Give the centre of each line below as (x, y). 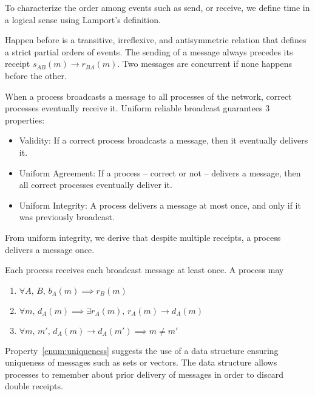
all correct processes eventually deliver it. (96, 185)
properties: (25, 120)
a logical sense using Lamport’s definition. (83, 19)
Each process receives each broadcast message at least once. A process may (144, 270)
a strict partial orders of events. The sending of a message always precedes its (149, 51)
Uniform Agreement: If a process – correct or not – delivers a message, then (160, 172)
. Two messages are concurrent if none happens (205, 64)
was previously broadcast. (67, 217)
